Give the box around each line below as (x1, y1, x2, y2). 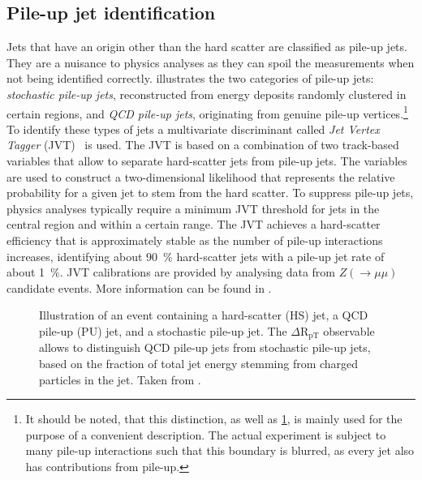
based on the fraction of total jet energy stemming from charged (39, 355, 359, 371)
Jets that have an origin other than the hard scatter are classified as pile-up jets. (6, 38, 407, 55)
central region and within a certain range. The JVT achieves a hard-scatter (6, 216, 381, 233)
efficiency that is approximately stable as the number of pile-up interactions (6, 231, 383, 248)
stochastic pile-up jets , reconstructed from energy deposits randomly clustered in (6, 85, 407, 102)
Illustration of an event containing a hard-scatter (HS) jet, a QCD (39, 306, 368, 324)
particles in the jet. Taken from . (39, 371, 201, 388)
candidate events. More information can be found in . (6, 279, 272, 296)
